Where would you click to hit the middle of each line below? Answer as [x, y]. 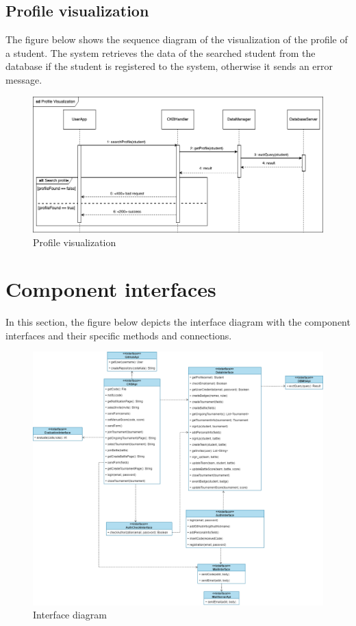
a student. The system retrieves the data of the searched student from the [161, 52]
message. [24, 79]
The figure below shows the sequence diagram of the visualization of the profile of [177, 39]
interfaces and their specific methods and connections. [119, 335]
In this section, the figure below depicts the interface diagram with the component [178, 322]
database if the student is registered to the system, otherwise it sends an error [169, 66]
